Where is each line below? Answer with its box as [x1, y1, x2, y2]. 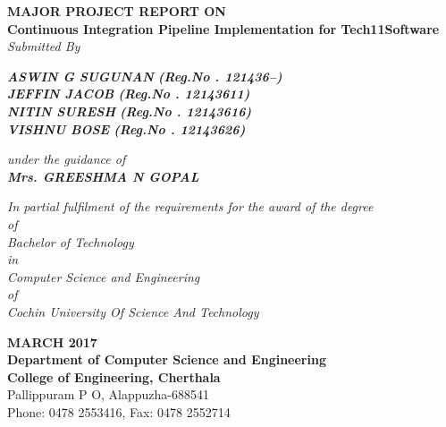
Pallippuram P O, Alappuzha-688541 [7, 385, 210, 404]
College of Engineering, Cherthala [7, 367, 221, 386]
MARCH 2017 [7, 332, 97, 351]
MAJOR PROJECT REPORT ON [7, 2, 226, 20]
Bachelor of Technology [7, 232, 134, 251]
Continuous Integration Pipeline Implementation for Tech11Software [7, 19, 440, 38]
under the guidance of [7, 149, 126, 168]
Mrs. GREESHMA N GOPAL [7, 167, 199, 185]
